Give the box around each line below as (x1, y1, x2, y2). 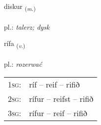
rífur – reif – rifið (29, 107, 87, 119)
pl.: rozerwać (4, 59, 42, 69)
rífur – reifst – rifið (29, 92, 94, 104)
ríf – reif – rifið (29, 78, 80, 90)
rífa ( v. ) (4, 38, 25, 50)
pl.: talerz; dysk (4, 21, 50, 32)
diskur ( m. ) (4, 1, 36, 12)
